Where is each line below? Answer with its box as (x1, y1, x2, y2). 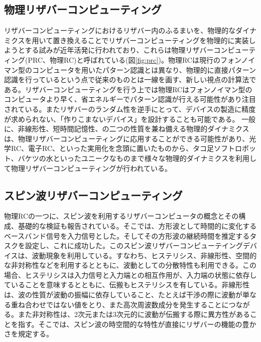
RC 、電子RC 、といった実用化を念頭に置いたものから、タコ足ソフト (11, 143, 235, 153)
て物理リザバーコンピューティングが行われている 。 (4, 162, 172, 173)
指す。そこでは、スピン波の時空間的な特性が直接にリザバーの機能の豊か (18, 318, 256, 329)
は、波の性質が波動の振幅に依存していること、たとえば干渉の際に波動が (4, 289, 243, 300)
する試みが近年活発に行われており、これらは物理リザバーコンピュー (25, 45, 249, 55)
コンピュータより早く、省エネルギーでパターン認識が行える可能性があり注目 (4, 94, 256, 104)
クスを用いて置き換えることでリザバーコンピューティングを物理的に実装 (11, 35, 249, 45)
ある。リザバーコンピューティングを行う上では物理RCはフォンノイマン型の (4, 84, 252, 94)
